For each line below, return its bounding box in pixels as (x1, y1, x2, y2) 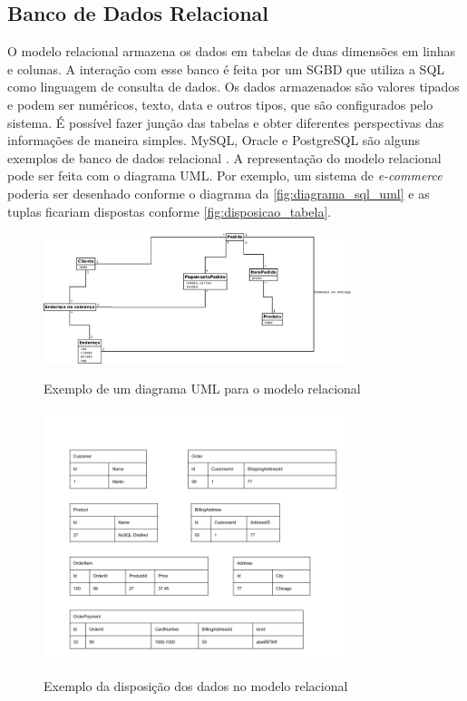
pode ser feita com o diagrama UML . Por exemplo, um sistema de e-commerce (7, 166, 443, 185)
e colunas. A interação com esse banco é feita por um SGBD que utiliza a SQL (7, 59, 445, 78)
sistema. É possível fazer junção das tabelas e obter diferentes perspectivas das (7, 112, 444, 131)
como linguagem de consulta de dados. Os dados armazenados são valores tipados (7, 77, 460, 96)
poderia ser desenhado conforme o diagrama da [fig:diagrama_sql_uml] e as (7, 183, 430, 202)
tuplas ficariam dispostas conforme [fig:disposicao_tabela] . (7, 201, 332, 220)
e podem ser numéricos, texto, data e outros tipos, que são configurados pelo (7, 94, 433, 113)
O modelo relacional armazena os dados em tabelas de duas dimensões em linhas (7, 42, 456, 61)
